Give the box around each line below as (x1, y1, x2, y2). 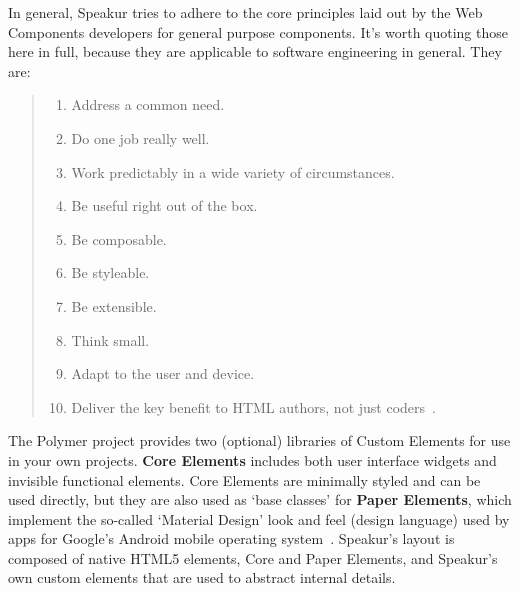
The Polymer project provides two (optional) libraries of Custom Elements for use (8, 430, 511, 451)
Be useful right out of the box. (71, 195, 258, 216)
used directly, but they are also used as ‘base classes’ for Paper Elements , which (8, 489, 512, 510)
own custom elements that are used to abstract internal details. (8, 567, 396, 588)
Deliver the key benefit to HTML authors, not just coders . (71, 396, 436, 417)
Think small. (71, 329, 150, 350)
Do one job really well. (71, 127, 210, 148)
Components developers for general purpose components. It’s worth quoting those (8, 21, 508, 42)
